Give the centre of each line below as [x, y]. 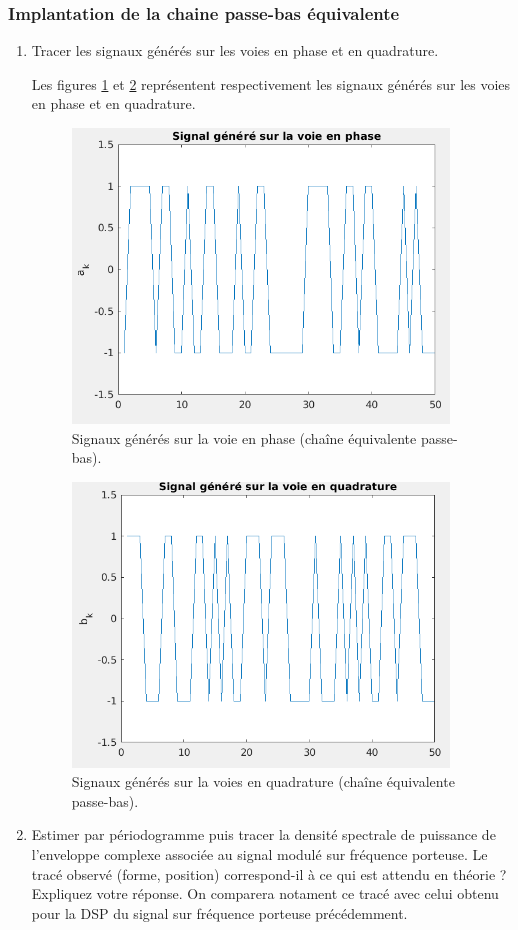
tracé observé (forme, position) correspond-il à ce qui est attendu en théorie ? [269, 873]
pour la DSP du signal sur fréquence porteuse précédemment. [219, 912]
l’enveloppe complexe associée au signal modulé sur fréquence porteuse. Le [259, 853]
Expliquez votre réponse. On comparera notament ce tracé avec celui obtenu [265, 893]
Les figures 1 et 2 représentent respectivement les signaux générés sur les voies [271, 83]
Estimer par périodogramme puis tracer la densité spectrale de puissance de [263, 834]
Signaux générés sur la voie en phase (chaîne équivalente [244, 437]
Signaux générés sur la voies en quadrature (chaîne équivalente [263, 781]
